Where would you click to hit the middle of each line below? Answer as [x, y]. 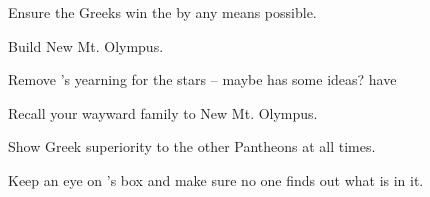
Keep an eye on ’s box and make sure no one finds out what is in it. [216, 179]
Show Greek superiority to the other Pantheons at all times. [192, 146]
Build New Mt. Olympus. [86, 45]
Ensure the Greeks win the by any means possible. [162, 12]
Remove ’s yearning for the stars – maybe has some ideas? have [202, 79]
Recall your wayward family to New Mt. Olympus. [163, 112]
